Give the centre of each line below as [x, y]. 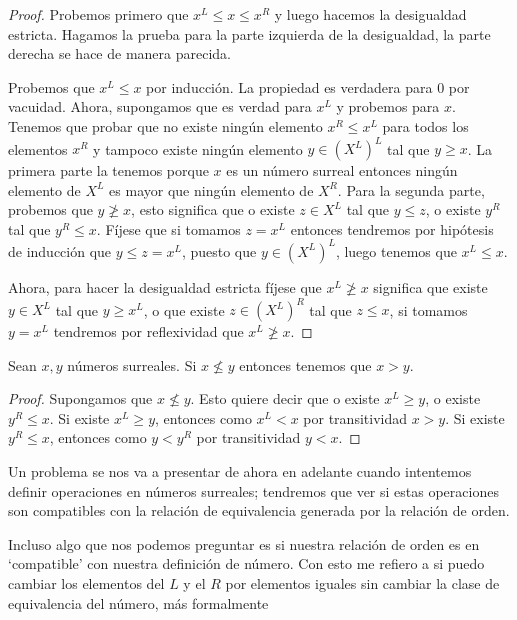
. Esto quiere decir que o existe [285, 398]
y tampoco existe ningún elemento [198, 148]
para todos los [425, 125]
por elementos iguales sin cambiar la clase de [362, 582]
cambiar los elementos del [86, 582]
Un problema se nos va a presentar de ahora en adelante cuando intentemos [240, 471]
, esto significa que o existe [213, 209]
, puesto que [219, 250]
